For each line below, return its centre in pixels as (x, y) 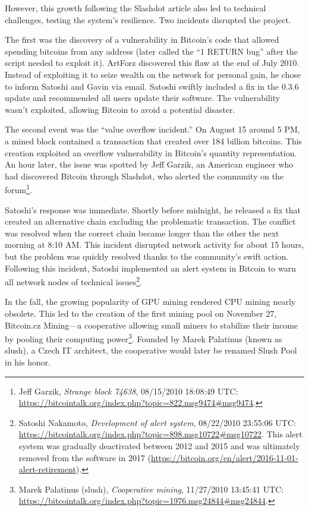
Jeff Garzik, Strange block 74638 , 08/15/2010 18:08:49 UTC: (128, 391)
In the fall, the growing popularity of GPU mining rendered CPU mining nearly (150, 302)
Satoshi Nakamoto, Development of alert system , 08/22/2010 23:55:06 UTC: (157, 422)
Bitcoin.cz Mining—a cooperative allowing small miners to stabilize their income (152, 325)
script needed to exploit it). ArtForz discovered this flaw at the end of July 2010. (152, 63)
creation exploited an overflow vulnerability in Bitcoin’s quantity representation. (151, 152)
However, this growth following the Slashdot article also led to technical (135, 8)
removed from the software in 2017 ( (85, 457)
